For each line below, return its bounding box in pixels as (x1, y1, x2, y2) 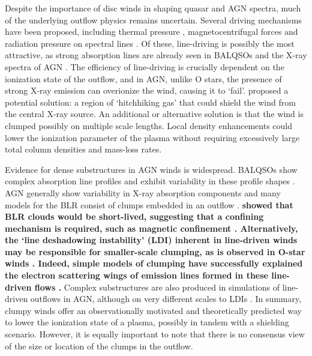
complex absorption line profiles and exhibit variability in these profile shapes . (5, 175, 295, 187)
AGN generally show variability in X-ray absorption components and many (5, 186, 281, 199)
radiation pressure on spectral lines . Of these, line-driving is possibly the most (5, 37, 295, 49)
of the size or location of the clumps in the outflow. (5, 339, 193, 352)
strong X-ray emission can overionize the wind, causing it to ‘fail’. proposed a (5, 84, 289, 97)
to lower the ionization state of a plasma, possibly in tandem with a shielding (5, 316, 289, 328)
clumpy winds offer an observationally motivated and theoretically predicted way (5, 304, 302, 316)
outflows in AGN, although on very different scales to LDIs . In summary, (30, 292, 302, 305)
